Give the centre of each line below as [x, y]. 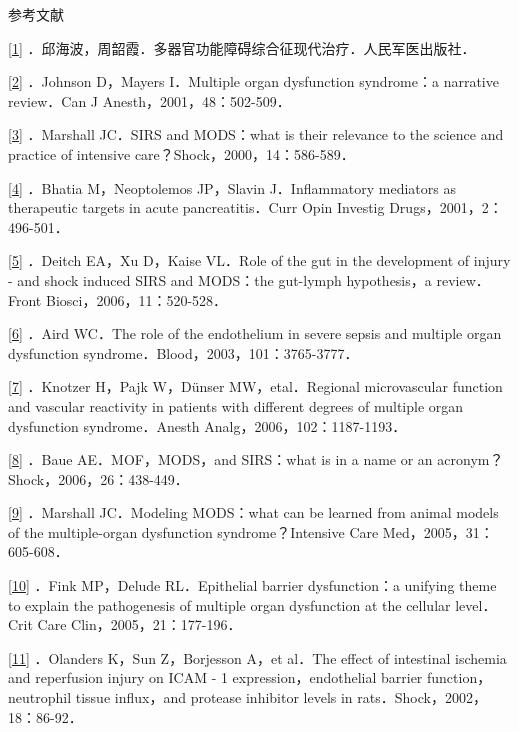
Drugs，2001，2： [446, 207]
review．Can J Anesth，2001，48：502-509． [149, 100]
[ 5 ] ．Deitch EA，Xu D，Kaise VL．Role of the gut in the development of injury [259, 260]
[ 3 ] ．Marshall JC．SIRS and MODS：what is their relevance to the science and [256, 134]
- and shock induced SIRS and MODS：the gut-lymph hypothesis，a [220, 279]
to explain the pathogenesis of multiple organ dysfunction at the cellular [229, 604]
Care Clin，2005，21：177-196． [139, 624]
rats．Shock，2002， [422, 697]
